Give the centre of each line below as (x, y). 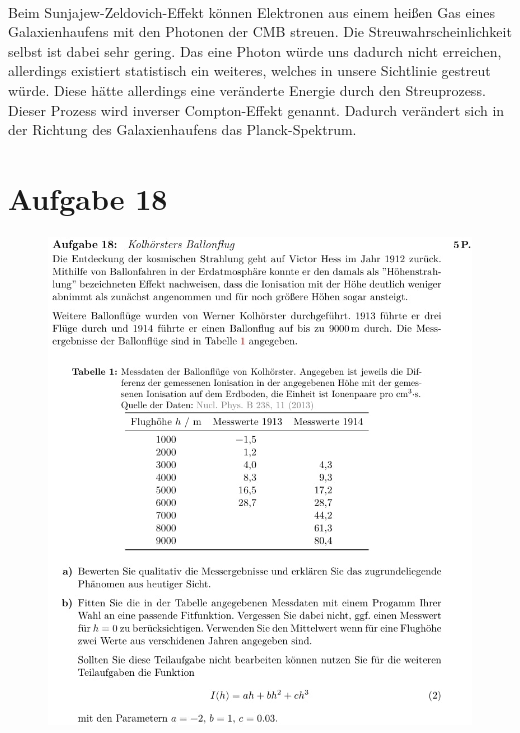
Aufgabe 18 (88, 197)
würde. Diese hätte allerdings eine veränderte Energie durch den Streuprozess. (247, 89)
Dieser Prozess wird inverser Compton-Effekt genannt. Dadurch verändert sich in (256, 109)
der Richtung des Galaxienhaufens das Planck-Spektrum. (182, 129)
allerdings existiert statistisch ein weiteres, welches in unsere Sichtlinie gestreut (249, 70)
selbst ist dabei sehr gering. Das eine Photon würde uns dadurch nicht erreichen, (255, 50)
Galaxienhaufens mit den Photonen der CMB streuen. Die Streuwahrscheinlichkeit (260, 31)
